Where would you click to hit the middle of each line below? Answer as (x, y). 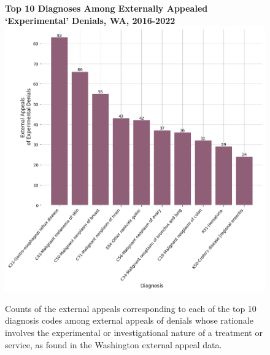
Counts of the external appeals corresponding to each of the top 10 (131, 308)
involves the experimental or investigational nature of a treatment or (134, 332)
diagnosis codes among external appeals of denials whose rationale (129, 320)
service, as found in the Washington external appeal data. (114, 344)
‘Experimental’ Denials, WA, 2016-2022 (90, 20)
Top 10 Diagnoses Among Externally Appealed (106, 8)
